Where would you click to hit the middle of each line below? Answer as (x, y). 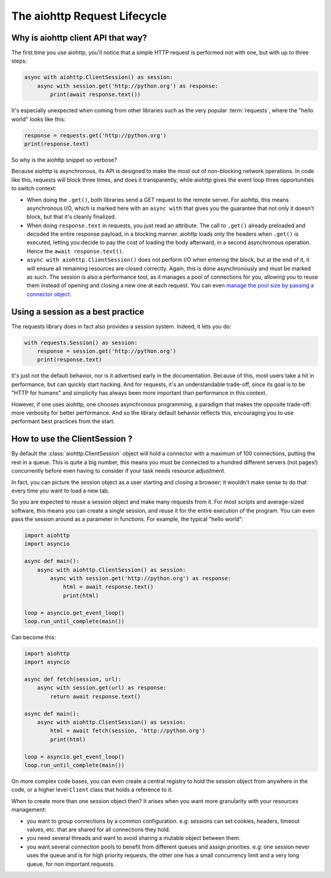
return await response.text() (95, 696)
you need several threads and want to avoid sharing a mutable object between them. (134, 838)
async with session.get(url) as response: (102, 688)
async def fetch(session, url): (73, 679)
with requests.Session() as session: (81, 343)
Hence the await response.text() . (75, 251)
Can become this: (34, 637)
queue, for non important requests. (71, 864)
